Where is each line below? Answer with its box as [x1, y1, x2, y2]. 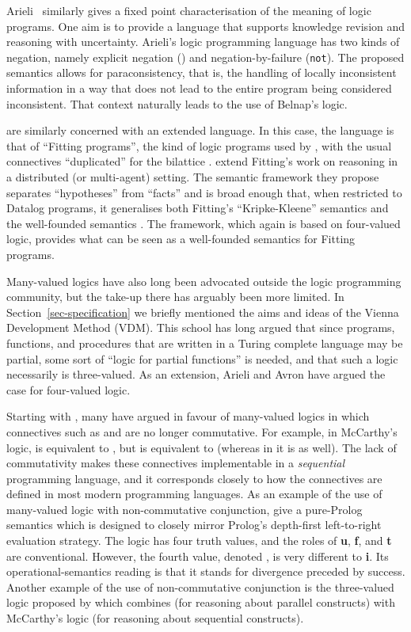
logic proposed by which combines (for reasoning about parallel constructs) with [6, 594, 395, 611]
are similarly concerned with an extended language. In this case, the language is [6, 122, 394, 139]
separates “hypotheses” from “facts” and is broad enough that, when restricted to [6, 184, 402, 200]
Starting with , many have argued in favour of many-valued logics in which [6, 408, 370, 425]
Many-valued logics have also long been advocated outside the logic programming [6, 272, 401, 289]
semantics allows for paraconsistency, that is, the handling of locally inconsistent [6, 64, 397, 81]
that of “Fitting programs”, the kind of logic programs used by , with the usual [6, 137, 392, 154]
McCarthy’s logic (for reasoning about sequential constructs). [6, 610, 304, 626]
